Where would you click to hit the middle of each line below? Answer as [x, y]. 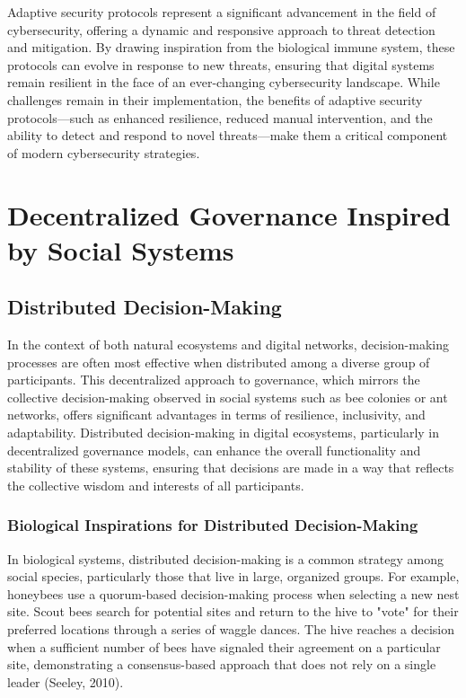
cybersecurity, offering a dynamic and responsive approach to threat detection [221, 29]
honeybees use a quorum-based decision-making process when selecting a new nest [233, 593]
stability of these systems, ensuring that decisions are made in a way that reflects [231, 468]
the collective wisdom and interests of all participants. [156, 485]
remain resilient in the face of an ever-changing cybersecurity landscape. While [224, 82]
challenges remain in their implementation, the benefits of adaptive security [215, 99]
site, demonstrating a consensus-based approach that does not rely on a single [222, 664]
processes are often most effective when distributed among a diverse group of [219, 362]
